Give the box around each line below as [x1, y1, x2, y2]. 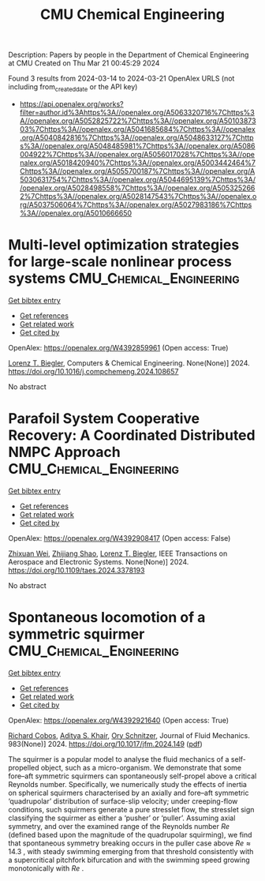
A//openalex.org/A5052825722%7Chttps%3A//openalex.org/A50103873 [19, 116, 256, 126]
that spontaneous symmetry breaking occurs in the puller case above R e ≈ [8, 838, 251, 848]
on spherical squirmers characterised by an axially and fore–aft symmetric [8, 788, 250, 797]
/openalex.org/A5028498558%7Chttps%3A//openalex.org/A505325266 [19, 183, 256, 193]
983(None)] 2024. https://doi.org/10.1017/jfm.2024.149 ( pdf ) [8, 739, 203, 748]
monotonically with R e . [8, 863, 84, 873]
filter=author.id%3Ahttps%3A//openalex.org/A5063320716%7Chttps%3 [19, 107, 255, 117]
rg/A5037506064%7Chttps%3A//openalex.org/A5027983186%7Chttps [19, 200, 252, 209]
